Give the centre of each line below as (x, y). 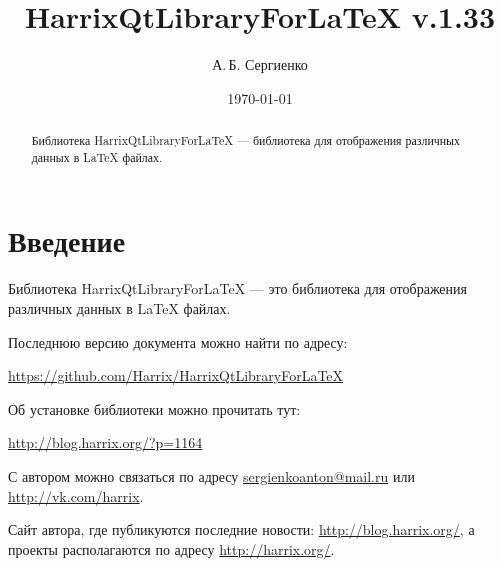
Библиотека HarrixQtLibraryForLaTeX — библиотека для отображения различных (246, 140)
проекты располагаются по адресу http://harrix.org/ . (171, 548)
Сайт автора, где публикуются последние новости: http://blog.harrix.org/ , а (241, 529)
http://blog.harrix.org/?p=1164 (105, 442)
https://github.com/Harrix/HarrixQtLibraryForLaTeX (176, 375)
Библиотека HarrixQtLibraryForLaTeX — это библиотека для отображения (238, 288)
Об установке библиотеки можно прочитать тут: (154, 408)
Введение (67, 240)
